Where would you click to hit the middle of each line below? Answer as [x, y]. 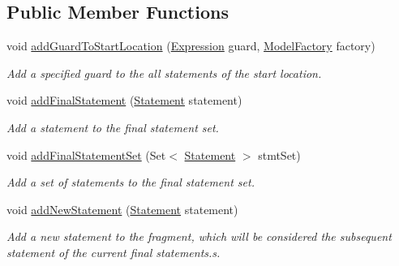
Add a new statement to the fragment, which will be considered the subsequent [199, 236]
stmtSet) [279, 154]
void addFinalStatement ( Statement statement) [124, 100]
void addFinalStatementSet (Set [86, 154]
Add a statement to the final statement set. [113, 127]
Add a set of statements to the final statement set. [131, 182]
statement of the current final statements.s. [114, 252]
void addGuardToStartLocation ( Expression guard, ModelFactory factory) [191, 46]
